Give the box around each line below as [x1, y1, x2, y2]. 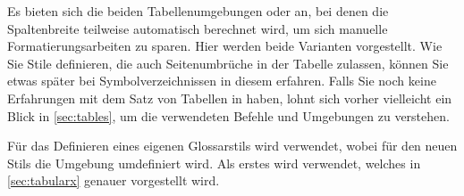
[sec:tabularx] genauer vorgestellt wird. [7, 171, 220, 190]
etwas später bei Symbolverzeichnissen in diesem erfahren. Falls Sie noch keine [7, 71, 436, 90]
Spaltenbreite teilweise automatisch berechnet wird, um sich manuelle [7, 19, 388, 37]
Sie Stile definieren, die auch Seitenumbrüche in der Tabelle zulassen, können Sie [7, 53, 449, 72]
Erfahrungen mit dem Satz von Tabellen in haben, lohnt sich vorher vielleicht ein [7, 88, 452, 107]
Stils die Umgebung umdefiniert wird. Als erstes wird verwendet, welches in [7, 153, 421, 172]
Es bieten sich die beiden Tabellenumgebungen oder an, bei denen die [7, 2, 389, 20]
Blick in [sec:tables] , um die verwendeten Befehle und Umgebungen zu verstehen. [7, 106, 450, 125]
